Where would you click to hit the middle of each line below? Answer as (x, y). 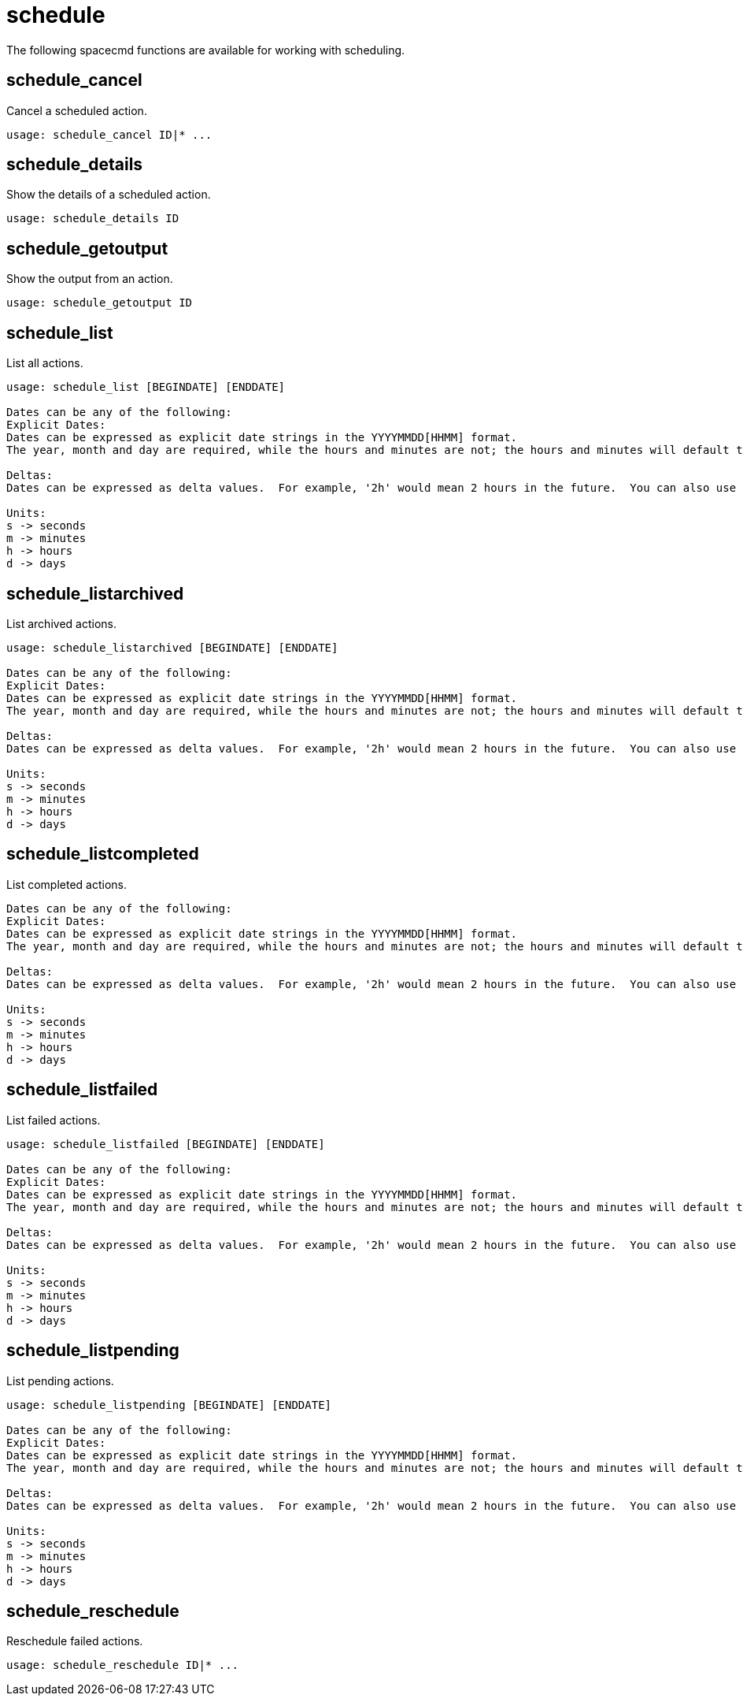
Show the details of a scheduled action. (109, 195)
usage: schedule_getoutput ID (100, 303)
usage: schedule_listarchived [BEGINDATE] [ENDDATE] (172, 647)
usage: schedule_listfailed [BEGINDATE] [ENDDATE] (166, 1144)
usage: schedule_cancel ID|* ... (109, 134)
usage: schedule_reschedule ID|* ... (123, 1665)
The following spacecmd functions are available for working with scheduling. (206, 50)
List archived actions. (61, 623)
